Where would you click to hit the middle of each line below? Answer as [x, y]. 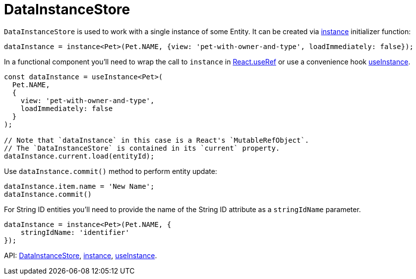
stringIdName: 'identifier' [75, 232]
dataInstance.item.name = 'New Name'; [79, 186]
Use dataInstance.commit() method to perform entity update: [111, 171]
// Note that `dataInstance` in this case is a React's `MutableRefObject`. [157, 140]
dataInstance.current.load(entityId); [79, 156]
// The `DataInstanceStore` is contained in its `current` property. [142, 148]
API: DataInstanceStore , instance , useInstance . [81, 255]
